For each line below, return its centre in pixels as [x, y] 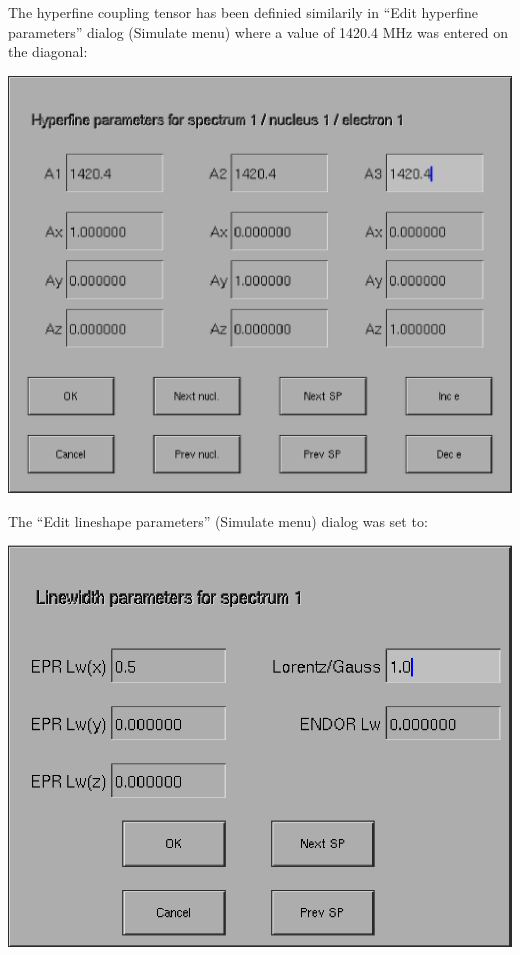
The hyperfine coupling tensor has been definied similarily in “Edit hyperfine [243, 12]
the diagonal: [48, 51]
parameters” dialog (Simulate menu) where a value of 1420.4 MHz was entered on [258, 31]
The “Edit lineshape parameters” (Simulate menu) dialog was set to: [218, 520]
